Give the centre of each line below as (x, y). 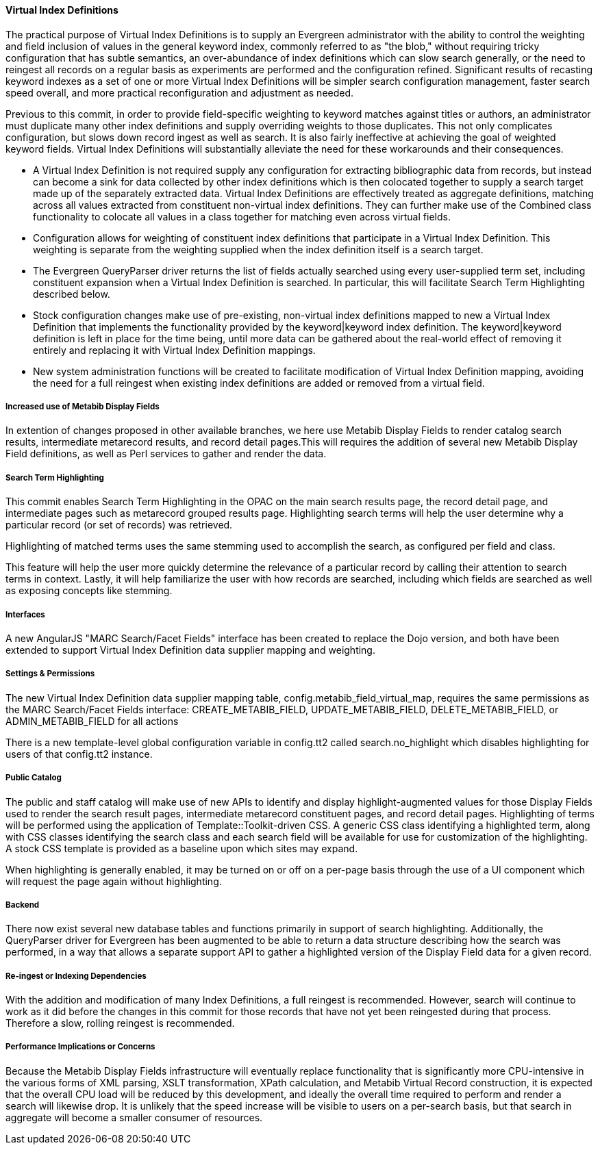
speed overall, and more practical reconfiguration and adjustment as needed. (180, 92)
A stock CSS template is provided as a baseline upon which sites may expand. (182, 848)
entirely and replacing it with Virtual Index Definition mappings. (174, 350)
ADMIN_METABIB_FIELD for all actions (92, 721)
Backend (23, 905)
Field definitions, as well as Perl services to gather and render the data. (166, 454)
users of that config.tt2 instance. (79, 754)
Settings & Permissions (50, 674)
